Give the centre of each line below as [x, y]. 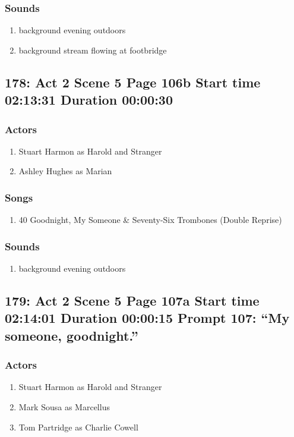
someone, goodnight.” [72, 335]
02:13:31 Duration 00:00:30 [89, 100]
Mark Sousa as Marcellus [64, 406]
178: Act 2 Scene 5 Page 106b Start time [133, 82]
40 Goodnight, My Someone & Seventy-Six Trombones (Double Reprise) [150, 220]
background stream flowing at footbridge [93, 50]
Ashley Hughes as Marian [65, 171]
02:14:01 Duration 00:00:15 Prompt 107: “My [147, 318]
